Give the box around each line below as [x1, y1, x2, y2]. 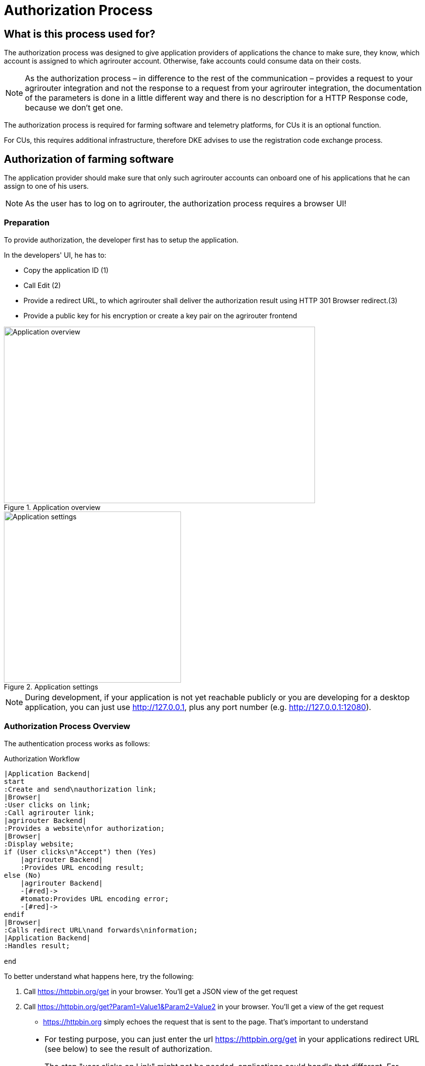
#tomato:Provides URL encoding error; [20, 894, 169, 903]
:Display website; [4, 840, 74, 848]
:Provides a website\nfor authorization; [4, 824, 165, 832]
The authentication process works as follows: [4, 739, 150, 748]
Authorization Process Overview [4, 721, 131, 732]
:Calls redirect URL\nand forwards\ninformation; [4, 926, 198, 934]
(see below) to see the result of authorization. [45, 1044, 212, 1054]
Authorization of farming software [4, 153, 174, 165]
